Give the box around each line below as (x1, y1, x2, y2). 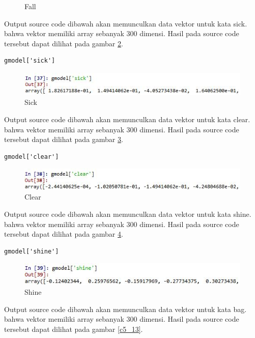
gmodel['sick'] (4, 57, 55, 65)
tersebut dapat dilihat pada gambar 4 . (4, 229, 123, 239)
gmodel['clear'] (4, 153, 59, 160)
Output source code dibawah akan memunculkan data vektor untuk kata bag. (4, 303, 247, 314)
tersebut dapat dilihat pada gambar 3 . (4, 134, 123, 145)
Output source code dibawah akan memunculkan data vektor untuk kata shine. (4, 208, 251, 219)
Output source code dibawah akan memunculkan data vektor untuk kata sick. (4, 18, 247, 29)
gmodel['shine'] (4, 247, 59, 255)
